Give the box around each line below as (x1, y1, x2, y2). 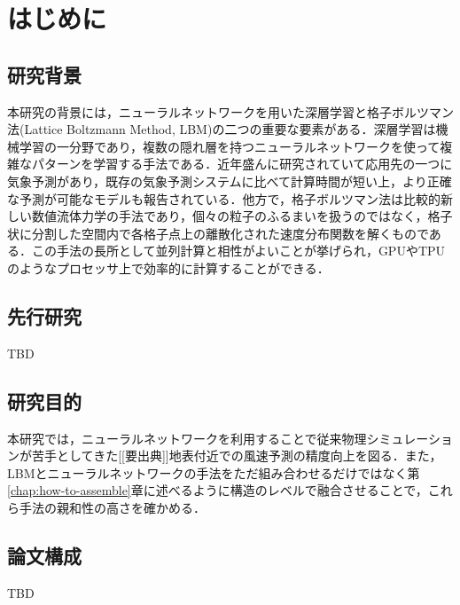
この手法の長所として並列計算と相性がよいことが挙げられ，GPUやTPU (31, 241, 446, 260)
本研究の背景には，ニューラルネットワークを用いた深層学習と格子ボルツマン (7, 102, 454, 121)
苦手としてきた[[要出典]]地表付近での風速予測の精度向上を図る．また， (31, 446, 442, 465)
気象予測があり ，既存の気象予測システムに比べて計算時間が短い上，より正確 (7, 171, 452, 190)
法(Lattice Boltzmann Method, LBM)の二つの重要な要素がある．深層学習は (7, 120, 436, 138)
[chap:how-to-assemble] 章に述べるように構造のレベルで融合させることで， (7, 481, 428, 499)
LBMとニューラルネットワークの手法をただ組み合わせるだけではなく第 (7, 463, 420, 482)
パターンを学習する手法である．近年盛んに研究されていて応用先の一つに (31, 154, 453, 173)
